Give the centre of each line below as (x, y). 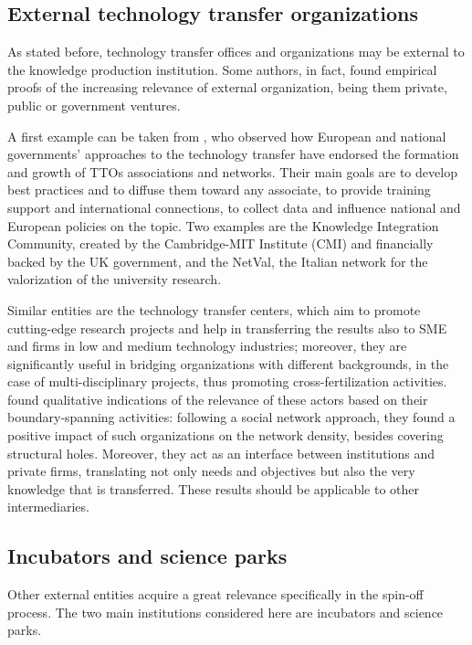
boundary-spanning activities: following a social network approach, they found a (231, 417)
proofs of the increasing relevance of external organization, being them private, (227, 87)
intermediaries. (48, 507)
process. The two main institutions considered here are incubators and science (226, 612)
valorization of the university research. (115, 279)
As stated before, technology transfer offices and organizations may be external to (236, 52)
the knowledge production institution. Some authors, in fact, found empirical (222, 69)
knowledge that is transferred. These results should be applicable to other (213, 488)
